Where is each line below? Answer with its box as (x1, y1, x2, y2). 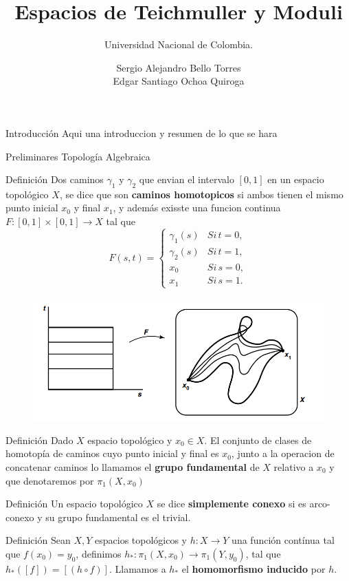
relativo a (273, 460, 314, 474)
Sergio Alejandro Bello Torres (116, 60, 241, 74)
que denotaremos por (5, 473, 94, 487)
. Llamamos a (109, 561, 166, 575)
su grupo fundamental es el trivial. (45, 509, 191, 524)
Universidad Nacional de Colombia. (104, 37, 253, 52)
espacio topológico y (87, 432, 172, 447)
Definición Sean (5, 533, 71, 547)
